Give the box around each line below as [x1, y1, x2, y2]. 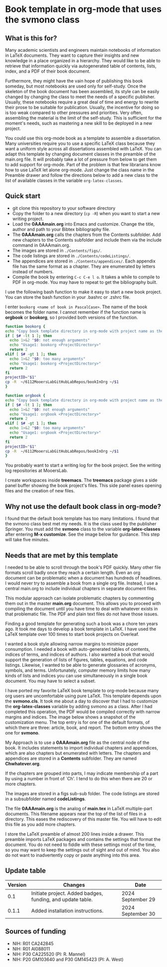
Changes [63, 881, 85, 888]
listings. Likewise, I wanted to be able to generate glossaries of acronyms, [5, 662, 157, 668]
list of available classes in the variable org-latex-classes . [5, 178, 123, 183]
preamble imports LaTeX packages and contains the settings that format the [5, 836, 161, 842]
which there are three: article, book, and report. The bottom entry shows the [5, 725, 162, 730]
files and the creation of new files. [5, 488, 75, 494]
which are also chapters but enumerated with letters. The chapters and [5, 750, 151, 756]
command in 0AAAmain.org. [12, 242, 71, 248]
